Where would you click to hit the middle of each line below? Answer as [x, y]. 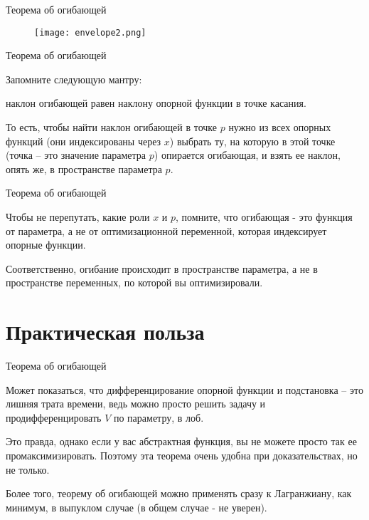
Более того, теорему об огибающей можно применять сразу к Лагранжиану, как [179, 493]
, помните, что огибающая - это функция [264, 217]
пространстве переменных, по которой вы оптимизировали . [134, 282]
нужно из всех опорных [280, 127]
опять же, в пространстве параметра [84, 168]
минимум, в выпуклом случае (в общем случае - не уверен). [137, 507]
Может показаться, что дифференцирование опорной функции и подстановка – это [184, 389]
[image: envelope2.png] [90, 32]
